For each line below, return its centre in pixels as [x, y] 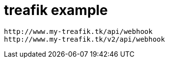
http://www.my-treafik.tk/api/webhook [78, 31]
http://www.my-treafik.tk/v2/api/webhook [84, 39]
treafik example [56, 10]
